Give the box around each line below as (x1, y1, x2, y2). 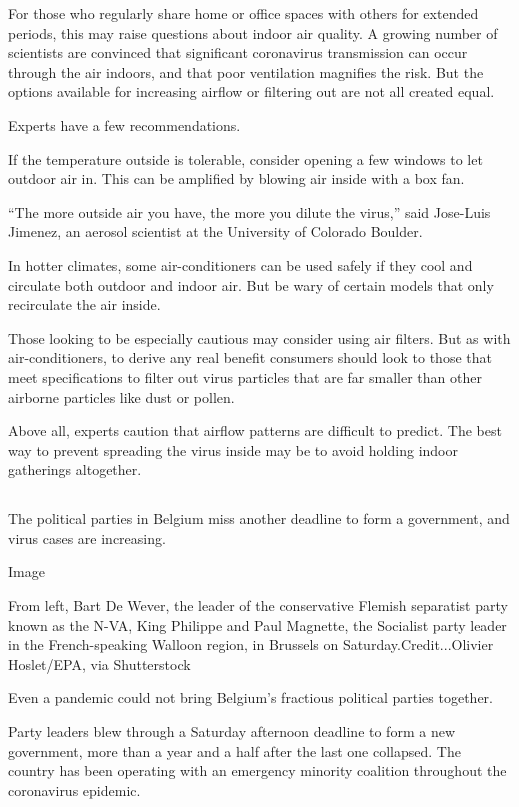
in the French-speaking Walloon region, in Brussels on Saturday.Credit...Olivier (8, 634, 494, 655)
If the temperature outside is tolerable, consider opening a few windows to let (8, 148, 483, 169)
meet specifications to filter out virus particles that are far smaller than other (8, 366, 482, 387)
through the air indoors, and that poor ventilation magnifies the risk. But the (8, 61, 484, 82)
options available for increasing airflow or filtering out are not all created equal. (8, 81, 495, 102)
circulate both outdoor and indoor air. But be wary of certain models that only (8, 274, 494, 295)
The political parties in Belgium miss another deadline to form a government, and (8, 508, 510, 529)
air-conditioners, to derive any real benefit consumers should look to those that (8, 347, 492, 368)
